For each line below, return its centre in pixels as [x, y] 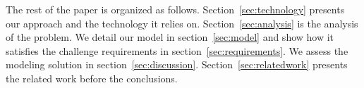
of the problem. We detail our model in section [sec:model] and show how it [170, 37]
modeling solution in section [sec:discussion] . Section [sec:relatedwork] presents [177, 64]
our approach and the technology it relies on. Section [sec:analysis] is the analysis [182, 23]
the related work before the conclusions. [92, 78]
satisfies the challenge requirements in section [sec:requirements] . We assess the [177, 50]
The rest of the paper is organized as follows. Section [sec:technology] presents [175, 9]
